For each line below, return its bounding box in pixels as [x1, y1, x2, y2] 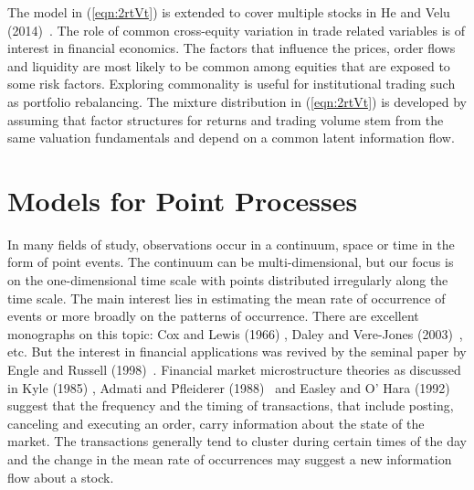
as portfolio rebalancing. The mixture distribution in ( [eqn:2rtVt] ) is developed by [7, 91, 467, 111]
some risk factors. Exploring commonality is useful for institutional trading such [7, 74, 456, 93]
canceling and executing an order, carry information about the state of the [7, 413, 425, 432]
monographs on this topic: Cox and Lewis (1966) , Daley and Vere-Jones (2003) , [7, 324, 463, 343]
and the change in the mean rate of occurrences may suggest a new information [7, 450, 452, 468]
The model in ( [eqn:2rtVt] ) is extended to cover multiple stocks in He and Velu [7, 3, 450, 21]
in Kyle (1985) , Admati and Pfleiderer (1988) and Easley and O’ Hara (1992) [7, 378, 450, 397]
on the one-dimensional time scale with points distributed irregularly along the [7, 271, 448, 290]
